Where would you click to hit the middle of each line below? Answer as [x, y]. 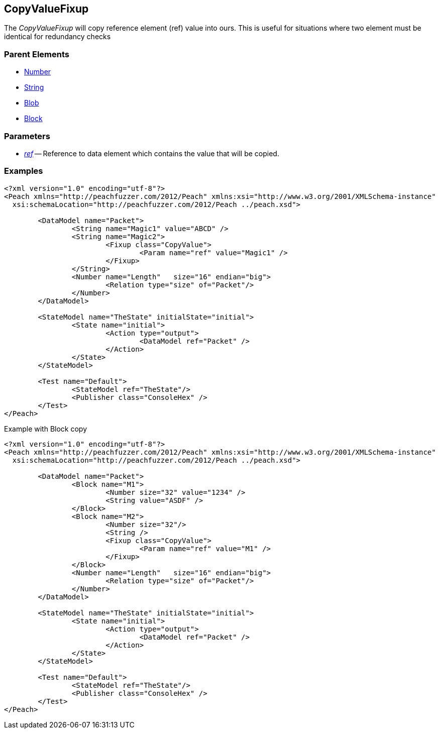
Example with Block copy [46, 429]
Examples [24, 171]
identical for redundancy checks [58, 37]
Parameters [27, 136]
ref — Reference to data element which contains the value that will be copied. [152, 153]
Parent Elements [37, 54]
